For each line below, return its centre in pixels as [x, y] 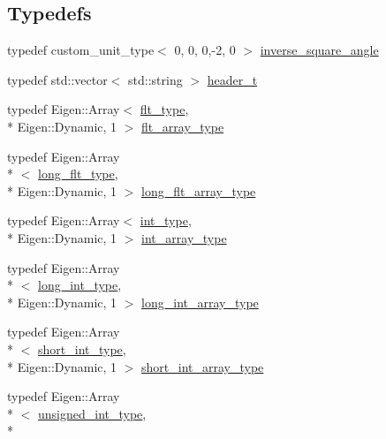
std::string [155, 79]
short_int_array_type [203, 366]
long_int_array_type [200, 302]
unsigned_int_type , [92, 413]
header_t [232, 79]
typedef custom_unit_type [81, 50]
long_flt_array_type [199, 190]
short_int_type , [82, 348]
